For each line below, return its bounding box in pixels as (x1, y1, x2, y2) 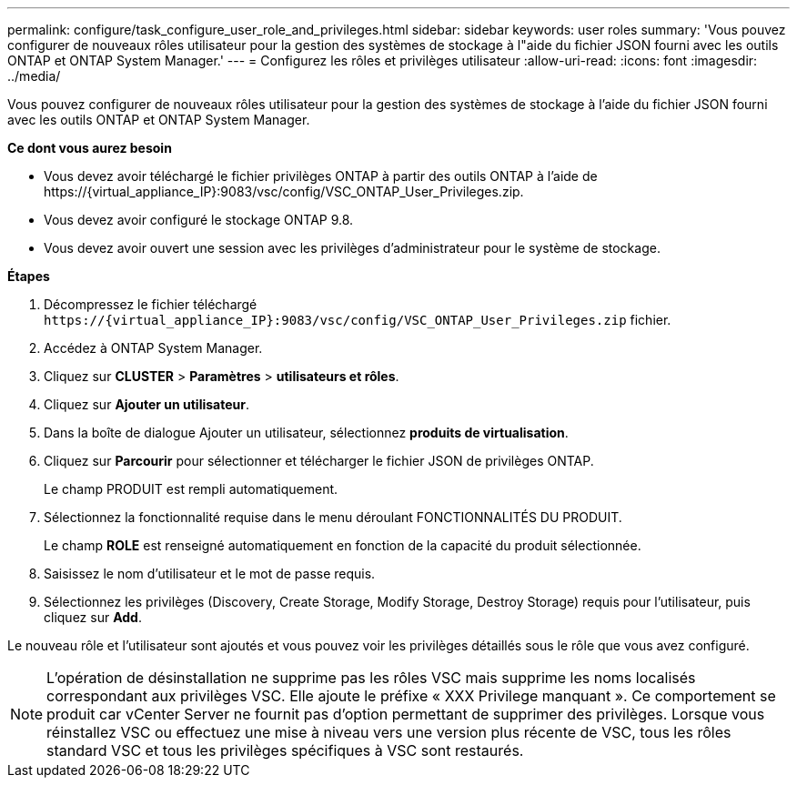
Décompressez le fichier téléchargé (44, 297, 257, 312)
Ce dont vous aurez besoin (7, 140, 172, 156)
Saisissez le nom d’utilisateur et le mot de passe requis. (44, 566, 376, 581)
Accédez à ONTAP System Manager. (44, 340, 263, 356)
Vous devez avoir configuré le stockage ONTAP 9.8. (44, 212, 354, 227)
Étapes (7, 268, 50, 284)
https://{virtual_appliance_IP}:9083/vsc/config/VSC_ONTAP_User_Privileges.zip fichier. (44, 312, 671, 327)
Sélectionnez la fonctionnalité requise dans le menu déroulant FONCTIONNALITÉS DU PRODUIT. (44, 509, 622, 525)
